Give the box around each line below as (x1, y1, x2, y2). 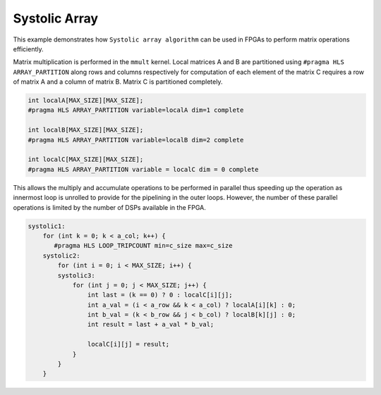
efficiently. (13, 44, 44, 53)
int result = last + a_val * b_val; (87, 320, 214, 329)
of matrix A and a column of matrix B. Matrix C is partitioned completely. (13, 77, 223, 86)
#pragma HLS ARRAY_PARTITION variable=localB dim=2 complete (28, 136, 244, 144)
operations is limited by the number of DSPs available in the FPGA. (13, 203, 206, 211)
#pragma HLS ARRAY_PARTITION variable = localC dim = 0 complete (28, 165, 259, 173)
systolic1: (28, 222, 66, 230)
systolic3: (57, 271, 95, 280)
